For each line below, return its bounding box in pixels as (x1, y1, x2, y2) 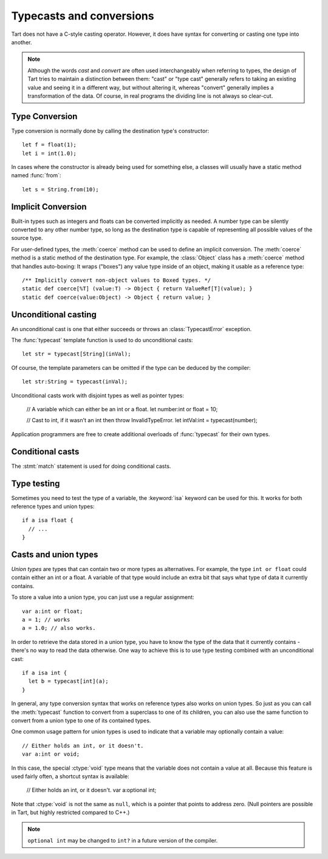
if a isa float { (22, 517, 73, 524)
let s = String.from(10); (22, 186, 100, 193)
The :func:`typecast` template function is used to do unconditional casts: (11, 337, 194, 344)
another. (11, 38, 32, 46)
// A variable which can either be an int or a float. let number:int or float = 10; (26, 406, 218, 413)
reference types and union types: (11, 503, 95, 510)
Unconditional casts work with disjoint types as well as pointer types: (11, 392, 185, 399)
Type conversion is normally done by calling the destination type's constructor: (11, 127, 210, 134)
